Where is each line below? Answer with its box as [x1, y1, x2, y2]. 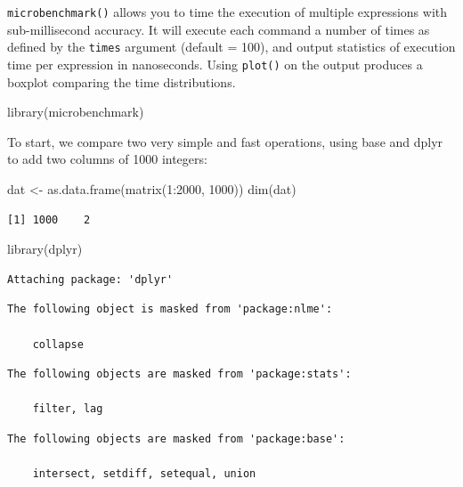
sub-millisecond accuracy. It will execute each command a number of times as [7, 20, 430, 38]
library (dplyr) [7, 239, 83, 258]
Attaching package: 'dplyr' [7, 272, 174, 286]
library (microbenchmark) [7, 102, 144, 121]
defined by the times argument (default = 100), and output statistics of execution [7, 37, 456, 56]
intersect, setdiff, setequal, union [32, 467, 256, 481]
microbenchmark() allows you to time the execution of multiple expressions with [7, 3, 448, 20]
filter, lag [32, 402, 103, 416]
